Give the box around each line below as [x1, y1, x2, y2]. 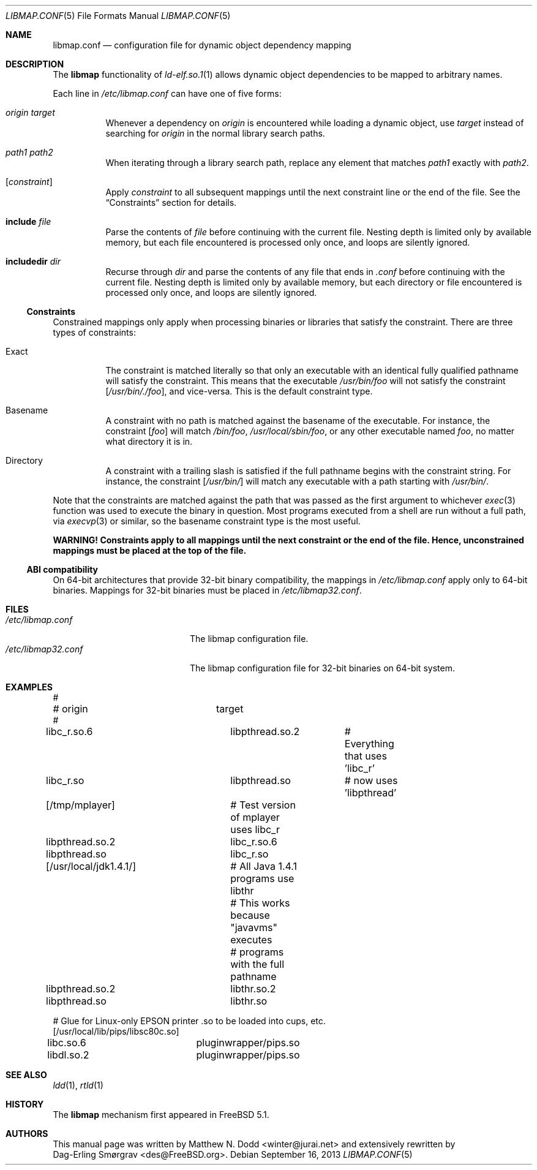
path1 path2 [6, 147, 53, 157]
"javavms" [230, 921, 277, 934]
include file [6, 216, 51, 227]
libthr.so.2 [230, 983, 276, 995]
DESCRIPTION [6, 59, 64, 69]
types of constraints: [53, 327, 136, 338]
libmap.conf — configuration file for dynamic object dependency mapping [53, 40, 351, 50]
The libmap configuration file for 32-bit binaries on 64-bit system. [190, 663, 455, 673]
